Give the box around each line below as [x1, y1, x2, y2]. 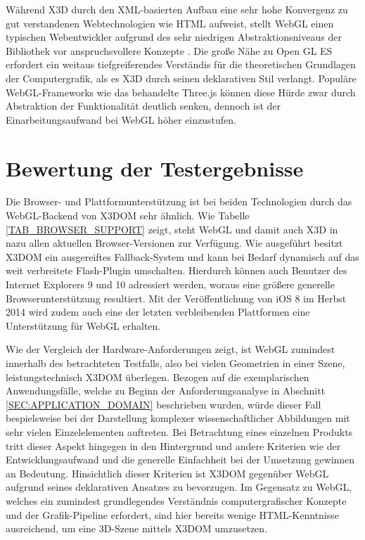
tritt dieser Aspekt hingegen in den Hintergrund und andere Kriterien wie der [6, 438, 341, 453]
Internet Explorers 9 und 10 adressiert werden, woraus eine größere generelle [6, 277, 335, 292]
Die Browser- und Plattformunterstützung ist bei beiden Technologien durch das [6, 194, 352, 209]
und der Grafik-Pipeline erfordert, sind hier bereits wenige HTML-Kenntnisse [6, 507, 339, 522]
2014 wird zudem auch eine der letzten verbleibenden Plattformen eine [6, 304, 310, 319]
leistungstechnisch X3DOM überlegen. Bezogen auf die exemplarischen [6, 369, 309, 384]
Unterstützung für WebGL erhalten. [6, 318, 161, 333]
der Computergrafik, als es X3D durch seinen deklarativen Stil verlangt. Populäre [6, 70, 357, 85]
